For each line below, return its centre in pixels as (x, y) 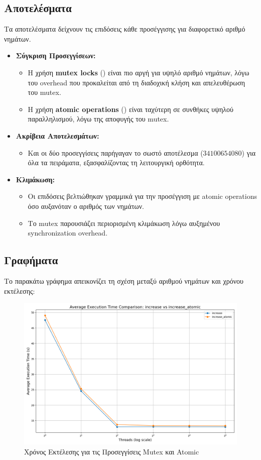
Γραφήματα (31, 260)
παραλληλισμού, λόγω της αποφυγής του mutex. (98, 119)
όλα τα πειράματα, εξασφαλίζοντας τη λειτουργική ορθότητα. (116, 162)
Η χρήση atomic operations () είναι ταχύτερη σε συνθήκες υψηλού (131, 109)
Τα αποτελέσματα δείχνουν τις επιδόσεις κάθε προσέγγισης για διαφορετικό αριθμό (125, 29)
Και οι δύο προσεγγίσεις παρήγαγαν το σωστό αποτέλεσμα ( (115, 152)
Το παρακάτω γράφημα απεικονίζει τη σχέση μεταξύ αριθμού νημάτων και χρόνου (124, 280)
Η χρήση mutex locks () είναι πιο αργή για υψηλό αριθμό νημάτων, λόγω (139, 72)
